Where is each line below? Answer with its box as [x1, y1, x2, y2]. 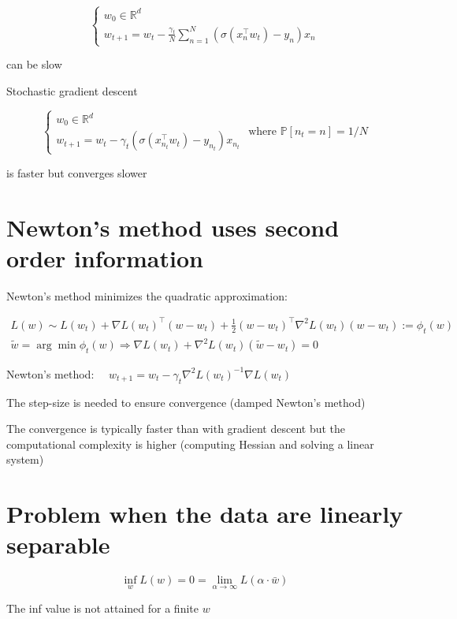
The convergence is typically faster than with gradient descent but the [6, 420, 346, 437]
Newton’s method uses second [6, 211, 340, 243]
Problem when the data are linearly [6, 498, 403, 530]
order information [6, 241, 203, 274]
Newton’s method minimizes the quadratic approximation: [6, 287, 288, 304]
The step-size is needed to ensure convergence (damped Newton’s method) [6, 393, 366, 410]
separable [6, 528, 110, 561]
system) [6, 451, 44, 468]
